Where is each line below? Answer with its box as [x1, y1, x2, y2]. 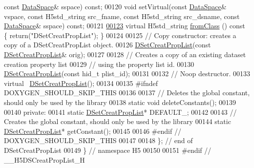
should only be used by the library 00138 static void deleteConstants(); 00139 [4, 97, 236, 107]
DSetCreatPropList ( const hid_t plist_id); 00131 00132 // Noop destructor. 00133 [4, 68, 250, 79]
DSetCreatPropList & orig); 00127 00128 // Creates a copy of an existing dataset [4, 49, 246, 59]
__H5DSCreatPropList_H [4, 154, 85, 165]
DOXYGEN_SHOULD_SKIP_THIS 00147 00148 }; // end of [4, 135, 193, 146]
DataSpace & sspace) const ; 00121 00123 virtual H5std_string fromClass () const [4, 21, 245, 31]
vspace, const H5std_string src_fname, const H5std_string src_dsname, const [4, 11, 240, 21]
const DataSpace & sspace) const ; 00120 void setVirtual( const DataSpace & [4, 1, 227, 11]
